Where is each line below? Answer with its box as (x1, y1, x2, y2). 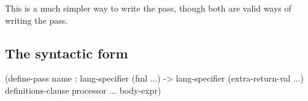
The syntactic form (5, 43, 128, 62)
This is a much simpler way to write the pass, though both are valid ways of (5, 2, 291, 14)
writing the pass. (5, 13, 68, 26)
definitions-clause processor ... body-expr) (5, 83, 161, 96)
